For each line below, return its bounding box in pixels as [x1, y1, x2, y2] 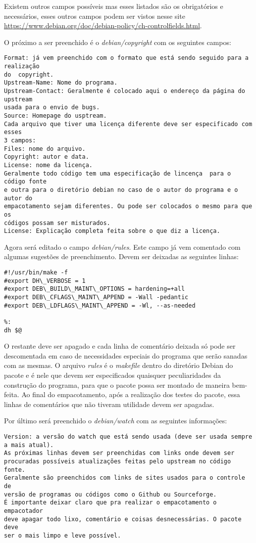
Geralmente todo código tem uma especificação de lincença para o [4, 170, 231, 177]
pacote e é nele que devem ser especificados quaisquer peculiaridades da [4, 370, 221, 380]
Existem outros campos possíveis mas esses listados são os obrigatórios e [4, 1, 223, 11]
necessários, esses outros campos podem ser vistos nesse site [4, 10, 185, 21]
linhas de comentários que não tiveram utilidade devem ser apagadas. [4, 399, 214, 409]
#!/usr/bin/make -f [4, 269, 68, 276]
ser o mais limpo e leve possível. [4, 532, 121, 539]
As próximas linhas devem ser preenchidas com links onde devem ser [4, 450, 235, 457]
